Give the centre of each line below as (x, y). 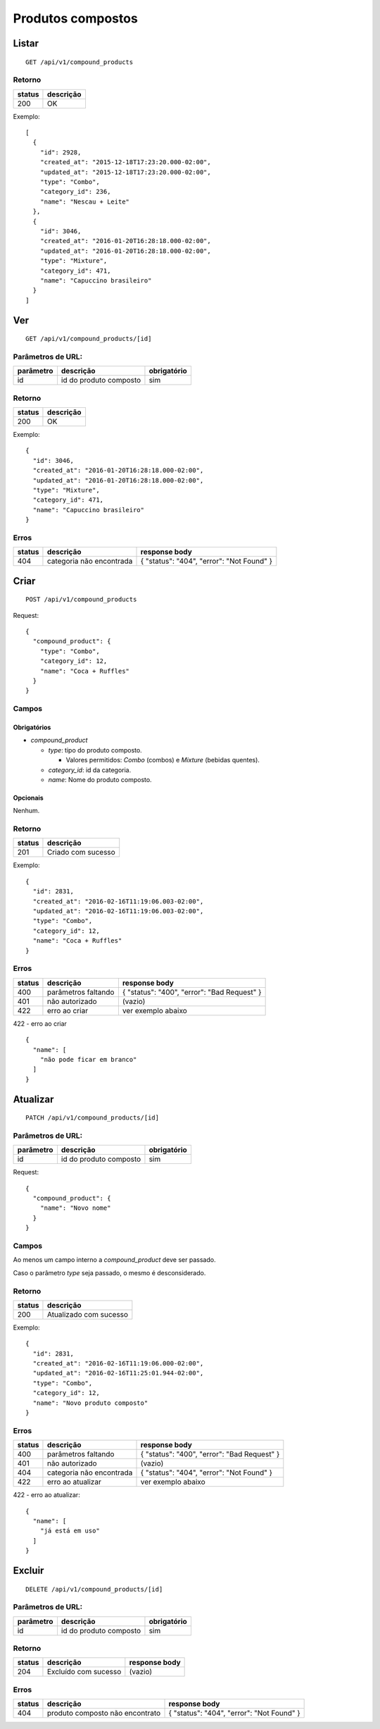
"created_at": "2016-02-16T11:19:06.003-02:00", (118, 901)
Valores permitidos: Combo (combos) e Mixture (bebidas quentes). (163, 760)
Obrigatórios (32, 727)
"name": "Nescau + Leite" (85, 202)
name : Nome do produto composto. (100, 779)
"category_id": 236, (75, 192)
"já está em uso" (70, 1531)
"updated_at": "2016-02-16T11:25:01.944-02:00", (118, 1373)
